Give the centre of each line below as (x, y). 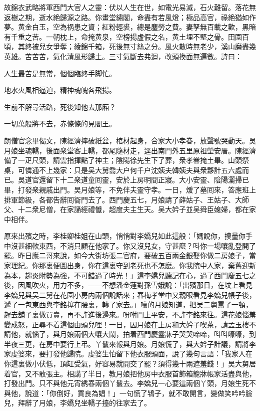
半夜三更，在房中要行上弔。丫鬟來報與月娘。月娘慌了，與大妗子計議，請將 (126, 344)
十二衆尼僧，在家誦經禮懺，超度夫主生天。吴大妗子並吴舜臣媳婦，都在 (133, 209)
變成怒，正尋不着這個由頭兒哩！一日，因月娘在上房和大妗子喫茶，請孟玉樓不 (130, 324)
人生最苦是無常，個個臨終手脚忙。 (60, 73)
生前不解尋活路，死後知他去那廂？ (60, 107)
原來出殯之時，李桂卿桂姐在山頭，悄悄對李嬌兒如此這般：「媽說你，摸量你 (125, 236)
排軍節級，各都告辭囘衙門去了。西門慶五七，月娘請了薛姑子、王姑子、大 (123, 199)
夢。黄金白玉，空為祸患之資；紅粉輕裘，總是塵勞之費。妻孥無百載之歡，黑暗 (130, 27)
